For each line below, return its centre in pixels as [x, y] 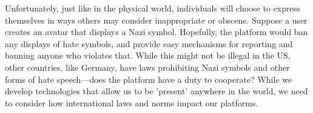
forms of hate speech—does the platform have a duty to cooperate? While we [149, 79]
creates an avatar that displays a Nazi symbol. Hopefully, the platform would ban [156, 32]
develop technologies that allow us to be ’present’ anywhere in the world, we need [156, 91]
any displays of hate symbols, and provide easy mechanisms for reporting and [149, 43]
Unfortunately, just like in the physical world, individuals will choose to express [153, 8]
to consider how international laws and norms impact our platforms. [132, 102]
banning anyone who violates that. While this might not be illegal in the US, [148, 55]
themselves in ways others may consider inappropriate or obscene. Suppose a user [156, 20]
